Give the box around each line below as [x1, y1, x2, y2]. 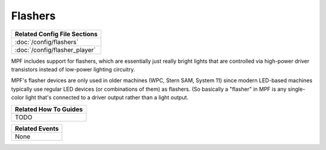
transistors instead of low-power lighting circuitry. [11, 65, 135, 73]
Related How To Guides [14, 105, 83, 113]
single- [287, 85, 305, 93]
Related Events [14, 124, 59, 132]
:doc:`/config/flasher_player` [14, 45, 96, 54]
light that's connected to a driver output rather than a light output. [25, 94, 189, 101]
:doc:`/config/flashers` [14, 37, 78, 46]
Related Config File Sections [14, 30, 98, 38]
